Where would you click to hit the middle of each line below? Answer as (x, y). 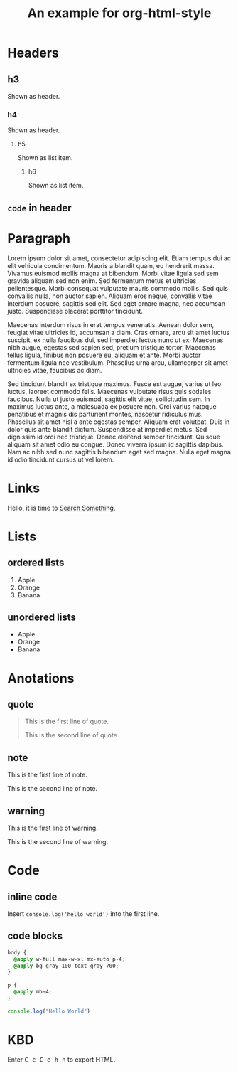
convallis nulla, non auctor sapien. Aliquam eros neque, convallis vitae (110, 296)
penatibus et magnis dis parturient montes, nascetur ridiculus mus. (105, 414)
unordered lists (42, 617)
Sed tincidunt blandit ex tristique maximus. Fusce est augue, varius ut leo (114, 384)
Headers (33, 53)
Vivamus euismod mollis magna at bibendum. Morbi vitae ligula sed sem (113, 273)
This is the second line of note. (53, 789)
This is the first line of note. (47, 775)
